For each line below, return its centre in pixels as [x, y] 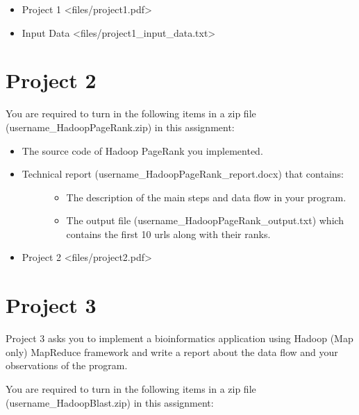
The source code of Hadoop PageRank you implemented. [142, 150]
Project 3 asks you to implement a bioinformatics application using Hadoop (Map [179, 338]
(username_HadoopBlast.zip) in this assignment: [110, 402]
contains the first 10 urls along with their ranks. [168, 234]
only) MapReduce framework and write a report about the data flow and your [172, 352]
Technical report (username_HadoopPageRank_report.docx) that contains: [183, 174]
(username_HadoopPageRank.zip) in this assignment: [120, 127]
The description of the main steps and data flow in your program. [206, 197]
